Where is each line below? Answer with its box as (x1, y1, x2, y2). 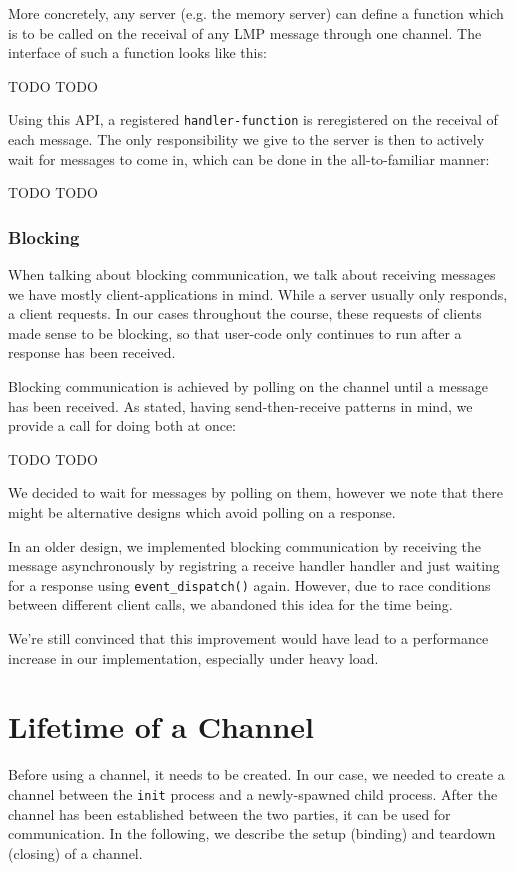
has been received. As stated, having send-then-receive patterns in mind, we (8, 395, 473, 416)
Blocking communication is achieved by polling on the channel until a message (8, 376, 488, 396)
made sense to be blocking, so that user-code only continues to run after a (8, 322, 462, 343)
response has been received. (8, 342, 176, 363)
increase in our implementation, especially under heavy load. (8, 647, 379, 668)
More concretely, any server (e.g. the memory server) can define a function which (8, 3, 504, 23)
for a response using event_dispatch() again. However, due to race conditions (8, 574, 491, 595)
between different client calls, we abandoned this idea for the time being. (8, 594, 453, 615)
